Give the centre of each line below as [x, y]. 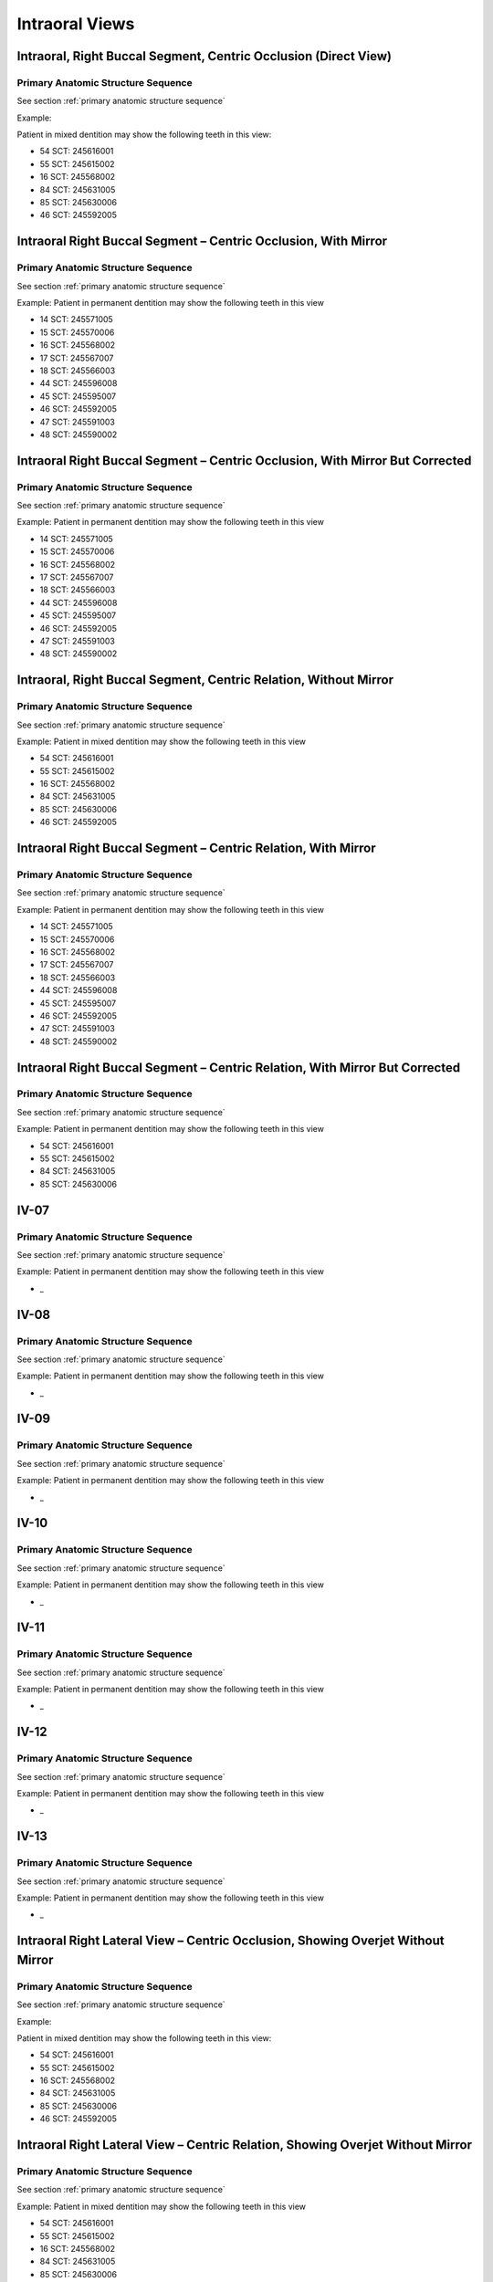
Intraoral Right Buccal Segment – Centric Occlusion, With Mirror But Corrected [244, 461]
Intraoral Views [76, 24]
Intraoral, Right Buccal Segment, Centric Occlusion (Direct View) [205, 56]
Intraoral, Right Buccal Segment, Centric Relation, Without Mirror [205, 680]
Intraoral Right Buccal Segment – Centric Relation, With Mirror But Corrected [239, 1068]
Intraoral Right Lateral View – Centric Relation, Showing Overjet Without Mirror [245, 2145]
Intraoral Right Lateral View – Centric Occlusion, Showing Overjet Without [231, 1941]
